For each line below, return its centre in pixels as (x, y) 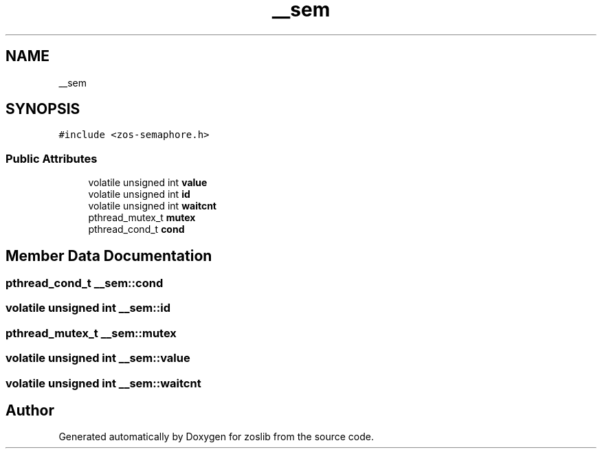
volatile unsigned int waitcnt (152, 206)
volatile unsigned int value (148, 183)
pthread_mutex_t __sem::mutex (91, 333)
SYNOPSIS (43, 109)
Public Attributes (52, 158)
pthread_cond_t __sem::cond (85, 283)
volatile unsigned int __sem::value (98, 358)
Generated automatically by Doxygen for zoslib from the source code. (216, 437)
